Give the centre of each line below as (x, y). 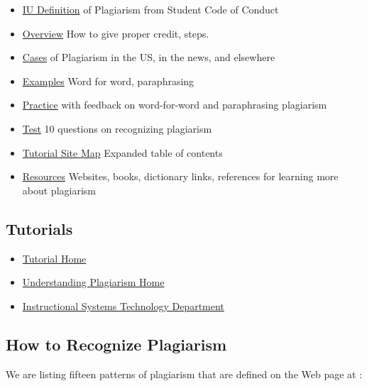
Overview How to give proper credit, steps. (116, 33)
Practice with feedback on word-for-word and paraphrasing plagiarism (175, 105)
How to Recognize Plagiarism (116, 344)
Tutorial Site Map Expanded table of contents (122, 152)
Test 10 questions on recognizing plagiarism (117, 128)
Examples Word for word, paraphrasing (108, 81)
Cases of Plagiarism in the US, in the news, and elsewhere (149, 57)
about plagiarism (59, 190)
